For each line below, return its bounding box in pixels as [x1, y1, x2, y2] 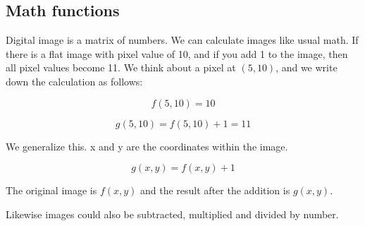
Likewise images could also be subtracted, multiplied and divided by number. [6, 206, 339, 221]
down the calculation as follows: [6, 73, 143, 88]
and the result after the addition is [140, 183, 290, 198]
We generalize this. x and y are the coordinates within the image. [6, 138, 288, 153]
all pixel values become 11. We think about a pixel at [6, 60, 236, 75]
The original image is [6, 183, 97, 198]
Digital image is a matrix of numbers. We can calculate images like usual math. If [6, 32, 359, 47]
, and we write [276, 60, 338, 75]
